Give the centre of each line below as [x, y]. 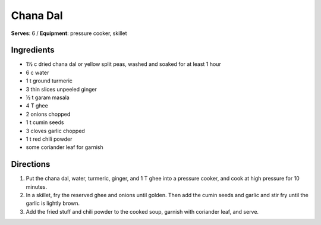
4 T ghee [37, 106]
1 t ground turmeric [49, 81]
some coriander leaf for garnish [64, 147]
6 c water [37, 72]
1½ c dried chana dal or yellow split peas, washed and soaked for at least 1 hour [123, 64]
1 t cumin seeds [45, 122]
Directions [31, 164]
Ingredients [33, 50]
